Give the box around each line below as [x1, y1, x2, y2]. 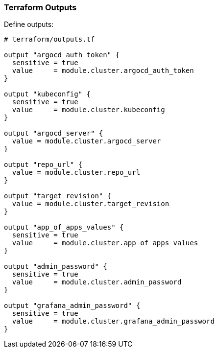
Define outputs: [4, 20, 54, 29]
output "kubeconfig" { [4, 90, 91, 98]
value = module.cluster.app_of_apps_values [12, 239, 198, 247]
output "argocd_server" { [4, 129, 103, 138]
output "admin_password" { [4, 262, 107, 271]
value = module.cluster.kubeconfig [12, 106, 165, 114]
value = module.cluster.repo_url [12, 168, 141, 177]
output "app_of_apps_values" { [4, 223, 124, 232]
